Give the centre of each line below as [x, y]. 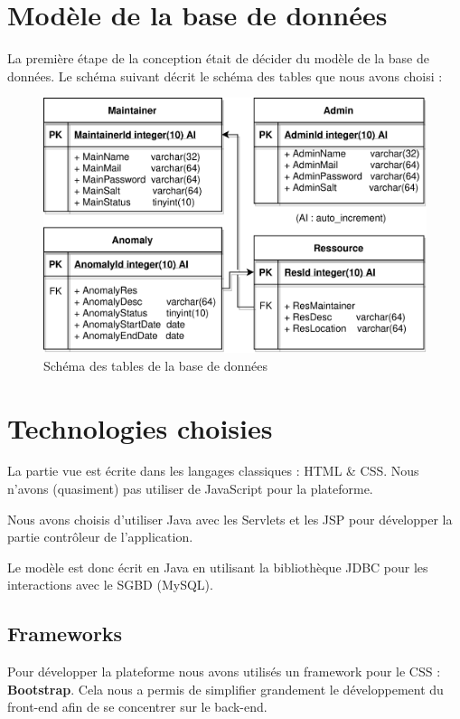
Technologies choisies [140, 427]
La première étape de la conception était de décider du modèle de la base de [218, 58]
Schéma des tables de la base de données [155, 365]
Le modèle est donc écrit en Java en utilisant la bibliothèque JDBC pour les [218, 567]
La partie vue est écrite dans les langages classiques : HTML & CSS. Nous [213, 471]
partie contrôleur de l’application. [100, 537]
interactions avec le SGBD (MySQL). [110, 585]
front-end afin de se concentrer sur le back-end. [137, 707]
